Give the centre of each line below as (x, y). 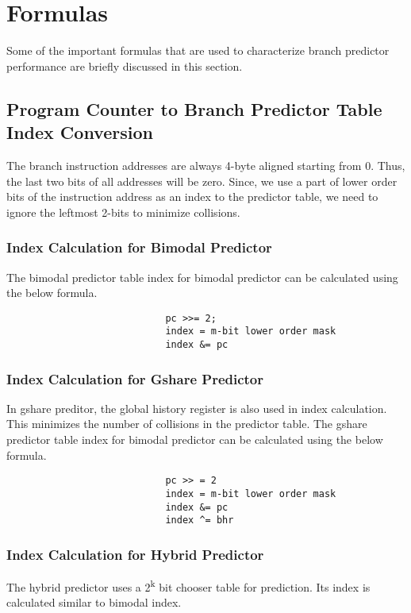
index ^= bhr (200, 520)
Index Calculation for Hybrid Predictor (135, 554)
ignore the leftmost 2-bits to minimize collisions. (123, 212)
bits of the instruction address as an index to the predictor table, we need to (192, 197)
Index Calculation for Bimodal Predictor (139, 247)
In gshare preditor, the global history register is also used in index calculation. (197, 408)
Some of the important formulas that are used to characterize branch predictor (198, 50)
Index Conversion (80, 132)
